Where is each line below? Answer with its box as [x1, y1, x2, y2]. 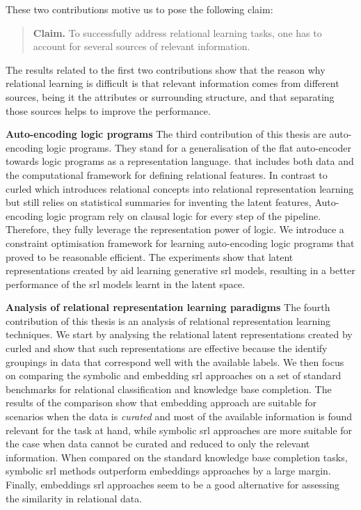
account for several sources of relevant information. [33, 39, 250, 54]
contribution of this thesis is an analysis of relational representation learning [6, 313, 331, 328]
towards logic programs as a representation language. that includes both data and [6, 154, 354, 168]
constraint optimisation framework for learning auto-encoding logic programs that [6, 235, 355, 250]
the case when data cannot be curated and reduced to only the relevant [6, 436, 310, 451]
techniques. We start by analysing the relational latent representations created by [6, 327, 353, 342]
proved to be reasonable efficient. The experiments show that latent [6, 249, 294, 264]
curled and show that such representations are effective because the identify [6, 341, 328, 356]
